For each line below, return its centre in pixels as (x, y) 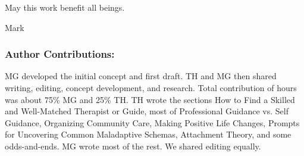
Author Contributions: (60, 54)
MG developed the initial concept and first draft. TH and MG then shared (141, 76)
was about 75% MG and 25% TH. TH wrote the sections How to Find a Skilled (150, 99)
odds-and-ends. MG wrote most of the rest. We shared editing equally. (133, 146)
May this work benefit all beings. (65, 7)
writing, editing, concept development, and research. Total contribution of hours (151, 88)
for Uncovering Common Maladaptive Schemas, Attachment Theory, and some (148, 134)
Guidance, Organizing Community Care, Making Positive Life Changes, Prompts (152, 122)
